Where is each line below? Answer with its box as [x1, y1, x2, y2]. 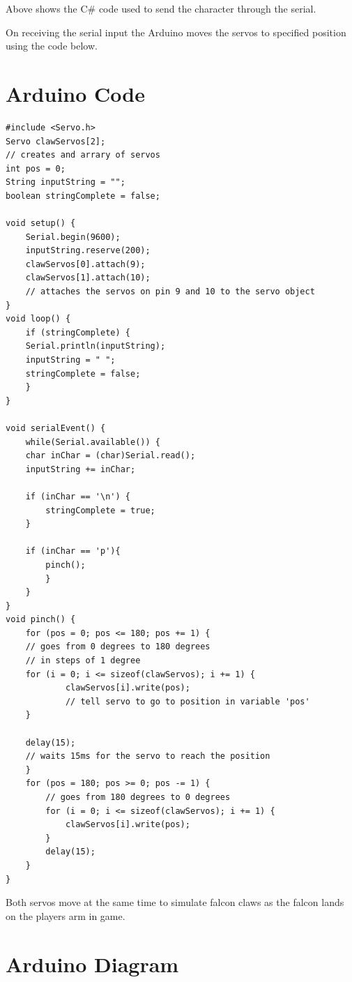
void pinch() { [6, 614, 76, 625]
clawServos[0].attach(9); [25, 259, 146, 269]
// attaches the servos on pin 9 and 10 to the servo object [25, 287, 315, 297]
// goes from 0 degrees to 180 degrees [25, 642, 211, 652]
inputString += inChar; [25, 464, 136, 474]
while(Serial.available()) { [25, 437, 160, 447]
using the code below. [6, 38, 98, 53]
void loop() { [6, 314, 71, 324]
